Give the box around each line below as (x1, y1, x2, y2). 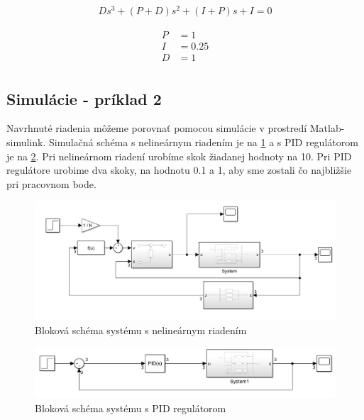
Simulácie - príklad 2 (6, 87, 162, 109)
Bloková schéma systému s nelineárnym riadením (35, 322, 247, 337)
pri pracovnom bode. (6, 176, 96, 191)
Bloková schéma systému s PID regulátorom (35, 400, 226, 415)
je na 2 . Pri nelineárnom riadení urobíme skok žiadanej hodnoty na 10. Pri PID (6, 148, 352, 163)
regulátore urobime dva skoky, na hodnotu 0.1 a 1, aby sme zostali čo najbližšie (6, 162, 352, 177)
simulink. (6, 135, 46, 150)
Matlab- (309, 121, 345, 136)
